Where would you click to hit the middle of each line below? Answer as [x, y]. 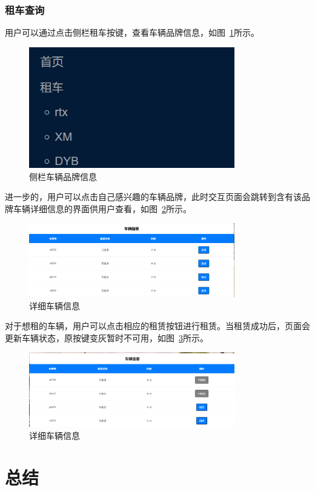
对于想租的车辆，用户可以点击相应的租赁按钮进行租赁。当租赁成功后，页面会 [157, 326]
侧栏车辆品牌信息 [63, 176]
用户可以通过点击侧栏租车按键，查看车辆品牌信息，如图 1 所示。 [132, 32]
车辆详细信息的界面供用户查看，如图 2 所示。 [102, 208]
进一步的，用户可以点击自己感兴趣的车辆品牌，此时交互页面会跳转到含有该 [153, 197]
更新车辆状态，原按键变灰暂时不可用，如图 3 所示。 [107, 337]
